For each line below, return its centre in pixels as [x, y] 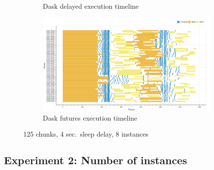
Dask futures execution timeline [90, 117]
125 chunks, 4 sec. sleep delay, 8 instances [86, 134]
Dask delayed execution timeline [91, 6]
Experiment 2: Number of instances [96, 160]
